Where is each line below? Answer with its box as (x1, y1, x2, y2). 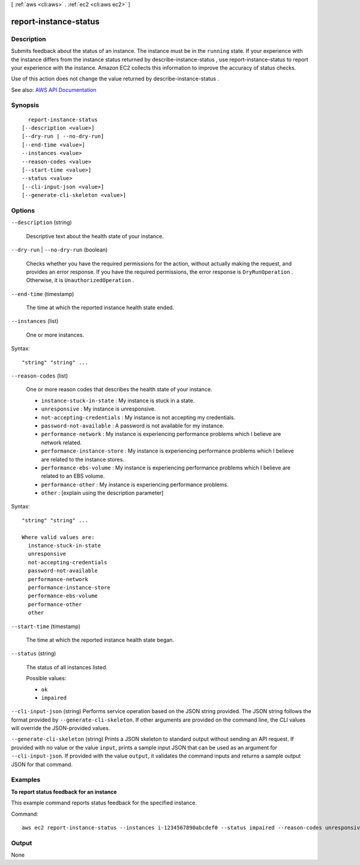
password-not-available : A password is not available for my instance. (41, 422, 224, 429)
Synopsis (11, 101, 39, 109)
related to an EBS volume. (41, 472, 105, 480)
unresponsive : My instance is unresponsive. (41, 405, 156, 412)
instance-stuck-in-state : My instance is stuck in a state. (41, 397, 195, 404)
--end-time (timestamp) (11, 290, 74, 297)
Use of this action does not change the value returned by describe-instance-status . (11, 75, 219, 82)
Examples (11, 776, 41, 784)
